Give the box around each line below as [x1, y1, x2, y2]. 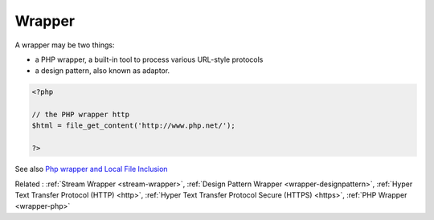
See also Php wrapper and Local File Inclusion [14, 165, 168, 174]
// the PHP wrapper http [31, 110, 130, 120]
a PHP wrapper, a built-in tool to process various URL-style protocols [35, 55, 264, 64]
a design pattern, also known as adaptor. [35, 66, 170, 75]
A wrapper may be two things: [14, 40, 115, 50]
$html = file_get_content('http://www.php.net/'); [31, 121, 236, 130]
